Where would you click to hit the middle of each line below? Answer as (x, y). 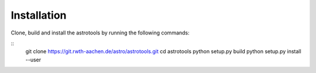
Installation (39, 15)
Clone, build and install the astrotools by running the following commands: (100, 33)
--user (33, 60)
